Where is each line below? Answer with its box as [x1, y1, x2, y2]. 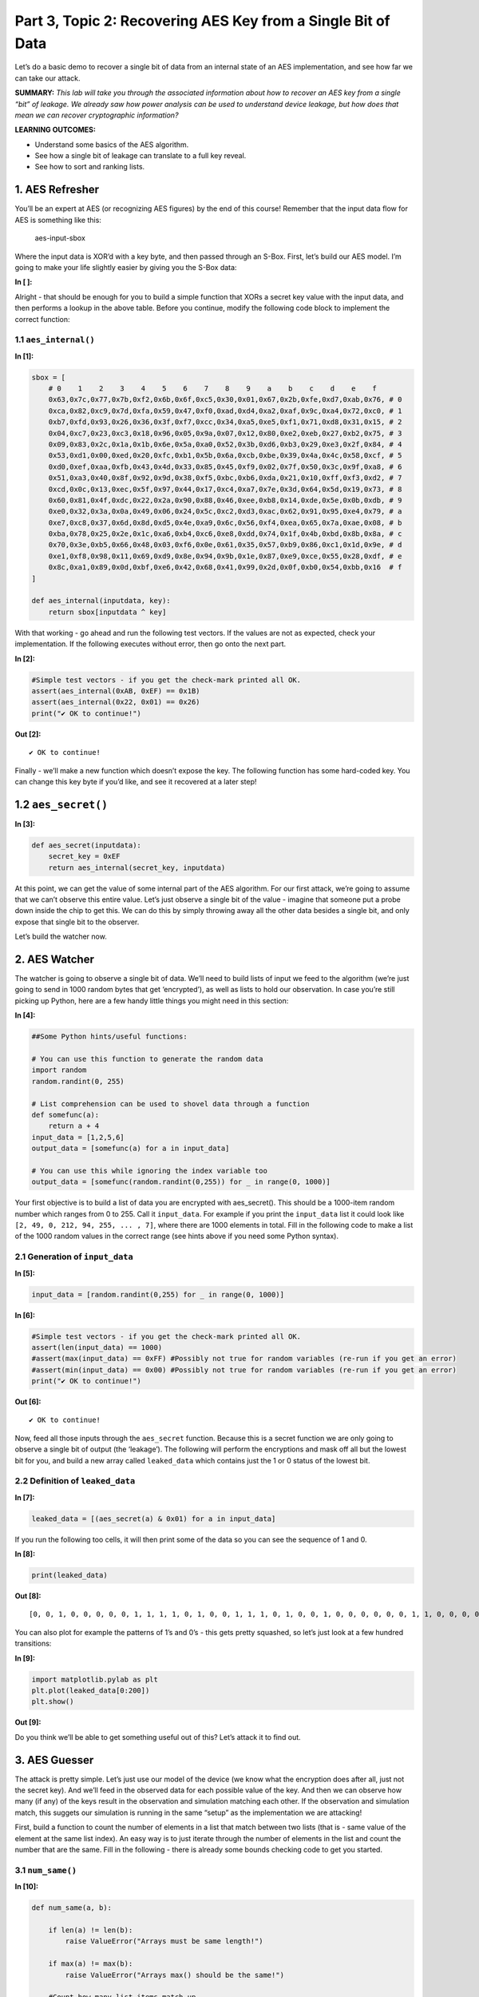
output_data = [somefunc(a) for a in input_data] [31, 1144, 230, 1153]
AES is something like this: [14, 215, 101, 224]
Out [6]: [14, 1397, 42, 1407]
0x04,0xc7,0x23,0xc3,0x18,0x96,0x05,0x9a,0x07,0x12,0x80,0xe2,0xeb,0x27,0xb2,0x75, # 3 [48, 428, 402, 438]
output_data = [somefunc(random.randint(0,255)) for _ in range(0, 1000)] [31, 1177, 331, 1186]
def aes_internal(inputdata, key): [31, 596, 171, 605]
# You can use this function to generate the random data [31, 1054, 263, 1063]
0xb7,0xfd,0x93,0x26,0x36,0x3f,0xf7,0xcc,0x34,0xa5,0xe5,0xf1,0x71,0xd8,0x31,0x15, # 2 [48, 418, 402, 427]
